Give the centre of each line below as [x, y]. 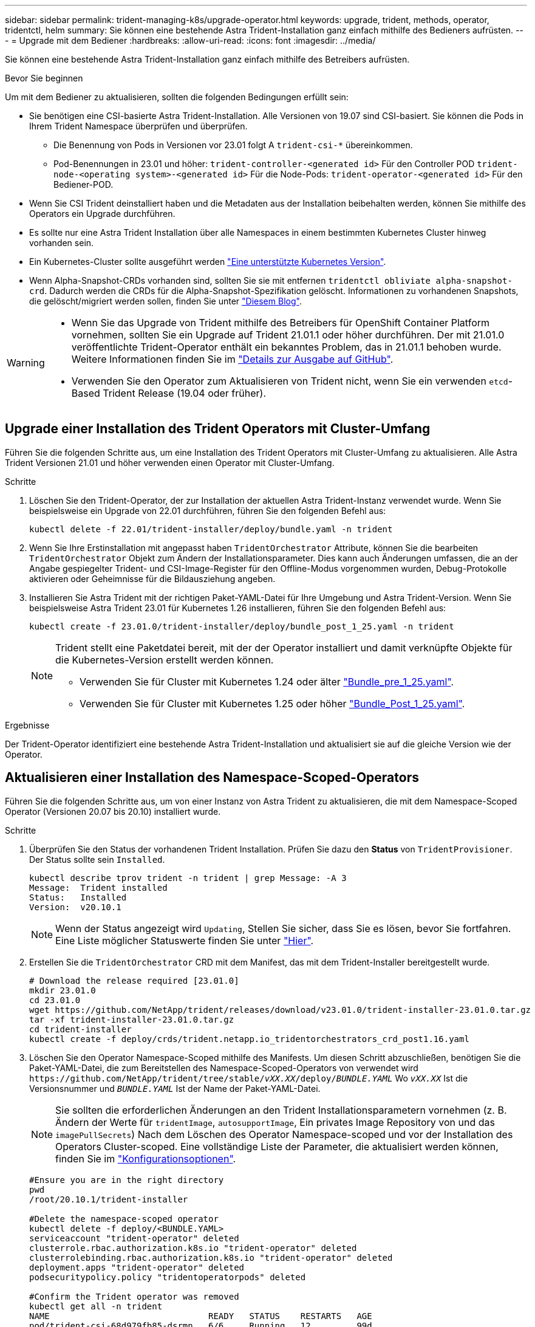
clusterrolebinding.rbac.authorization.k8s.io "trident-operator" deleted [211, 1257]
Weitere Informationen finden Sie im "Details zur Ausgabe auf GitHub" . [232, 359]
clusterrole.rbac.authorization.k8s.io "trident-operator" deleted [193, 1248]
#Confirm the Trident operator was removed [134, 1296]
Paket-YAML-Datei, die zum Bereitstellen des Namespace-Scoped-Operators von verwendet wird [224, 1068]
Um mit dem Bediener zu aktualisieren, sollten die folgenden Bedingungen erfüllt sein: [177, 97]
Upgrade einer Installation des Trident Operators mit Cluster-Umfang [218, 429]
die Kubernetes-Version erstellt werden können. [165, 660]
